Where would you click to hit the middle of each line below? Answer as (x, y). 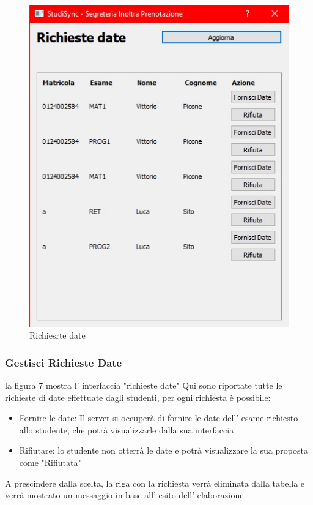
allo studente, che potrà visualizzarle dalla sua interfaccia (127, 429)
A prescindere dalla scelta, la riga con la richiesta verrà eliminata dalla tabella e (155, 483)
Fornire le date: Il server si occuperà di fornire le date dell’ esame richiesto (159, 418)
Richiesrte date (57, 335)
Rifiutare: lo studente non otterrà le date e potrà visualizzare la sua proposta (164, 450)
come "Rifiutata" (50, 462)
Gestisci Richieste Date (64, 362)
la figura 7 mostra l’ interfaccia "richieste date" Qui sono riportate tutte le (144, 385)
